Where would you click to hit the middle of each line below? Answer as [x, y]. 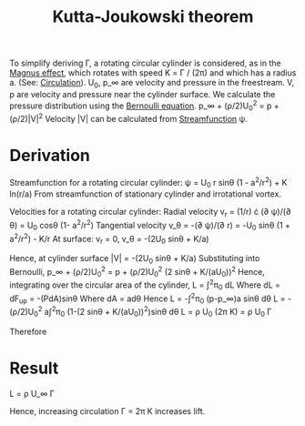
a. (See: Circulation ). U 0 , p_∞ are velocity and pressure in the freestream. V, [152, 84]
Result [34, 368]
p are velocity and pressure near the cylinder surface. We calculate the [142, 94]
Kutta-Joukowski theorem [153, 17]
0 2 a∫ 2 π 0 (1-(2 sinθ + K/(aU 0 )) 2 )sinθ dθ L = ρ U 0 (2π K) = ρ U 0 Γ [152, 312]
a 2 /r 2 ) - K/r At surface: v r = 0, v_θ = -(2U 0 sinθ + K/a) [109, 239]
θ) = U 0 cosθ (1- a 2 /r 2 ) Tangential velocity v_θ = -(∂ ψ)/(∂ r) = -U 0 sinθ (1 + [150, 226]
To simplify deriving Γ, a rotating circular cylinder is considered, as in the [145, 63]
